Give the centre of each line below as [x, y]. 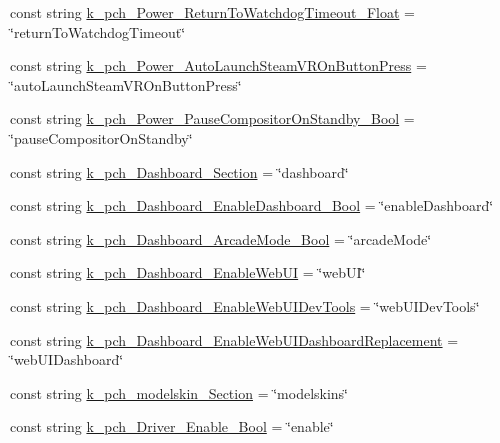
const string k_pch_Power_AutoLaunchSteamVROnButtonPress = [218, 65]
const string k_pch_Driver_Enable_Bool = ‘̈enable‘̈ [172, 426]
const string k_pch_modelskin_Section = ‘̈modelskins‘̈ [179, 392]
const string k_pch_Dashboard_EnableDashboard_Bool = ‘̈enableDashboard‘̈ [252, 205]
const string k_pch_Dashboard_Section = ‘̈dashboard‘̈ [179, 171]
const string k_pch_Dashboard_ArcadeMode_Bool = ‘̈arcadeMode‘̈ [221, 238]
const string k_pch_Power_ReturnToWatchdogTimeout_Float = [212, 12]
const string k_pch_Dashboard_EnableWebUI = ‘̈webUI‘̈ [188, 272]
